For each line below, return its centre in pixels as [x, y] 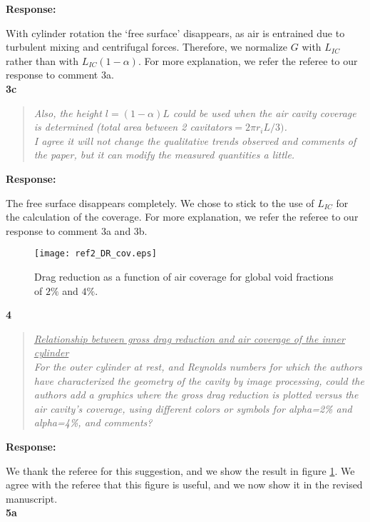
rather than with [42, 60]
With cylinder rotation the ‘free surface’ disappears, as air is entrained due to [175, 32]
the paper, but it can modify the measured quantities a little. [164, 155]
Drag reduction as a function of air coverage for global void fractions [184, 276]
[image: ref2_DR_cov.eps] [96, 254]
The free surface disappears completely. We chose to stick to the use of [160, 202]
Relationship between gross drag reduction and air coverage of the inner [189, 338]
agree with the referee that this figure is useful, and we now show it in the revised [184, 485]
